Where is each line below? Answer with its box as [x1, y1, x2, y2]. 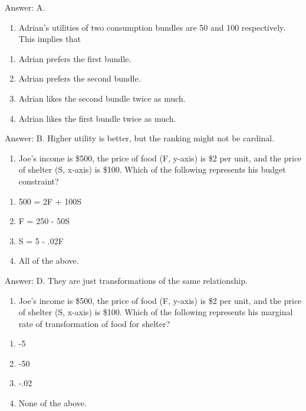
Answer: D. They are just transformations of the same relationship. [5, 274, 248, 286]
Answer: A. [5, 1, 45, 13]
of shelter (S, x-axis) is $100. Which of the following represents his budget [18, 163, 286, 176]
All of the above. [18, 254, 79, 267]
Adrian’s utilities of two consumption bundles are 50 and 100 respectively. [18, 21, 286, 33]
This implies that [18, 33, 81, 45]
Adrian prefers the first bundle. [18, 52, 131, 64]
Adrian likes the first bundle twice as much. [18, 112, 176, 124]
